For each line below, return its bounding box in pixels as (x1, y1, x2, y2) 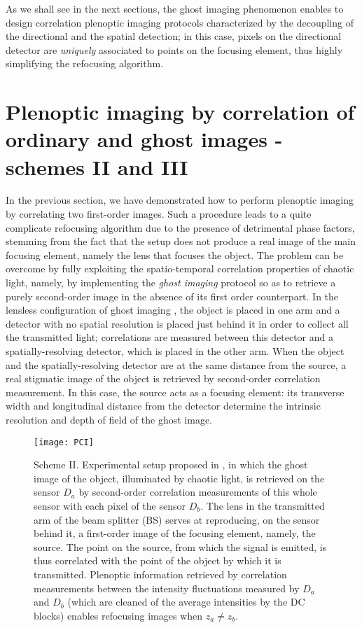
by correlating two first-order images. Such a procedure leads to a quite (6, 207, 312, 221)
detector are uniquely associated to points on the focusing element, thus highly (6, 42, 343, 57)
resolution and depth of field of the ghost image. (6, 412, 212, 426)
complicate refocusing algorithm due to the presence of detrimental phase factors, (6, 220, 355, 235)
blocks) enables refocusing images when (34, 608, 203, 622)
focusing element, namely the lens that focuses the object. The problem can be (6, 247, 344, 262)
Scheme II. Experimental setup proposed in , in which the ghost (34, 457, 308, 472)
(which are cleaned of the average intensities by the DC (67, 594, 305, 609)
